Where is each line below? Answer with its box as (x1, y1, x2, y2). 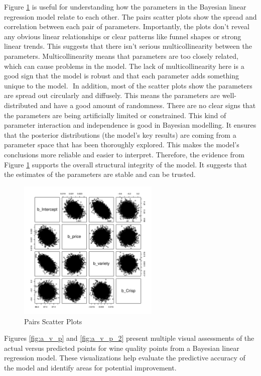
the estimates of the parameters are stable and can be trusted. (4, 169, 196, 179)
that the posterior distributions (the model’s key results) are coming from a (4, 129, 236, 140)
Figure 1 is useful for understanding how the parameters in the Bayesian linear (4, 2, 246, 12)
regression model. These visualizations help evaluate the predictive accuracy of (4, 352, 245, 363)
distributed (4, 100, 38, 110)
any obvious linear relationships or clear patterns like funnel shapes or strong (4, 31, 241, 41)
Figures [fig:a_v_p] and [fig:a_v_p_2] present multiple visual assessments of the (4, 333, 254, 343)
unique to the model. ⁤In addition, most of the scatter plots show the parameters (4, 80, 252, 90)
